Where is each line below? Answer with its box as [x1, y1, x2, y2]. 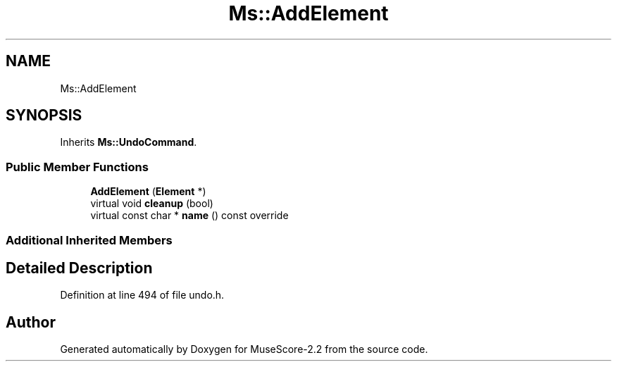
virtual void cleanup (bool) [90, 197, 213, 210]
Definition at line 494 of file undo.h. [60, 289, 225, 301]
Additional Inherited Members [6, 232, 173, 247]
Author [6, 313, 56, 331]
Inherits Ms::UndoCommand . [60, 136, 197, 149]
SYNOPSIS [6, 106, 82, 125]
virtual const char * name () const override [90, 209, 289, 222]
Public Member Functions [6, 159, 149, 174]
